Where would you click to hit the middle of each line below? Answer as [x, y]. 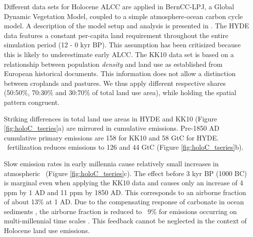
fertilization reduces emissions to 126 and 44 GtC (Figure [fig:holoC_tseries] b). [125, 147]
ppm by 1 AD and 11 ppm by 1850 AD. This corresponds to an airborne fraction [125, 192]
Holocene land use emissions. [47, 230]
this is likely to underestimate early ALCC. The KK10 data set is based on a [119, 54]
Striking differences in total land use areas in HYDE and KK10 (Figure [111, 118]
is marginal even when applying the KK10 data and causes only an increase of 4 [124, 183]
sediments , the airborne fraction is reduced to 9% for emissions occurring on [120, 211]
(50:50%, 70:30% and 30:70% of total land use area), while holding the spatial [120, 92]
